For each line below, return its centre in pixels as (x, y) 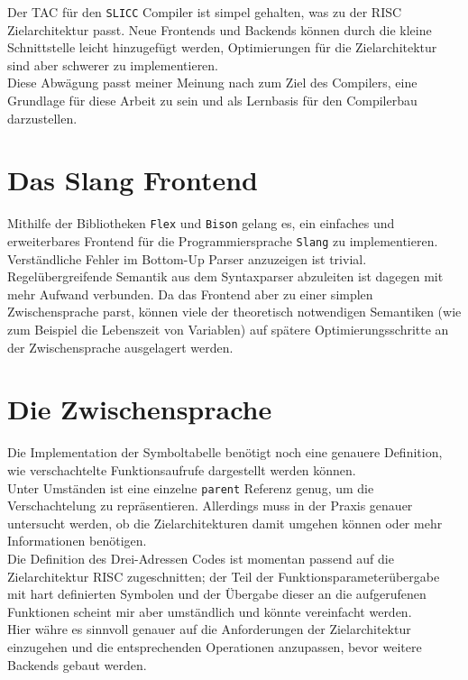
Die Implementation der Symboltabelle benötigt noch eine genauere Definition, (225, 452)
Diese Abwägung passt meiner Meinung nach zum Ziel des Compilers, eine (212, 83)
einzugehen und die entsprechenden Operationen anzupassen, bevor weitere (215, 646)
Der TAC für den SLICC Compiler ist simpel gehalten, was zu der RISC (205, 12)
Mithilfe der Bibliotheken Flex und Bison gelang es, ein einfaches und (201, 223)
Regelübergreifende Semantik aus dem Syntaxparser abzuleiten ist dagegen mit (225, 276)
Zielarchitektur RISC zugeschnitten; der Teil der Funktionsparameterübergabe (224, 576)
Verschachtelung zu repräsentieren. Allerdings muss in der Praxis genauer (210, 505)
